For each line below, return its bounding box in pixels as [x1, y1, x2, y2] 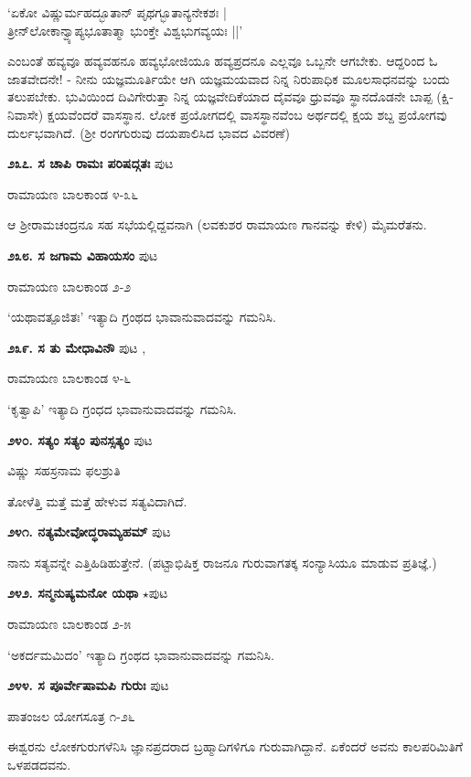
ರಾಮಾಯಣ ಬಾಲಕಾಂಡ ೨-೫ [7, 614, 132, 633]
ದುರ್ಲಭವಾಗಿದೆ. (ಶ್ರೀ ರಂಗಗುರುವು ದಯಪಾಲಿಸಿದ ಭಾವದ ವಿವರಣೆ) [7, 122, 290, 142]
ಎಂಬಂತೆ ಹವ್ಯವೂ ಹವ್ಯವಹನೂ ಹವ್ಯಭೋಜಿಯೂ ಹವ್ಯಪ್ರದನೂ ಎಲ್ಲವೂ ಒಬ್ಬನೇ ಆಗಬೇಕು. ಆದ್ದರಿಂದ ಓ [7, 51, 438, 70]
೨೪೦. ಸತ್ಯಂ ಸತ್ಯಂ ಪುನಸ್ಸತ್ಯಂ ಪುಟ [7, 430, 153, 449]
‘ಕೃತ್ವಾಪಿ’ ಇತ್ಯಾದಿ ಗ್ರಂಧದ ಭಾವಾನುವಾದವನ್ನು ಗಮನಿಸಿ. [7, 399, 237, 418]
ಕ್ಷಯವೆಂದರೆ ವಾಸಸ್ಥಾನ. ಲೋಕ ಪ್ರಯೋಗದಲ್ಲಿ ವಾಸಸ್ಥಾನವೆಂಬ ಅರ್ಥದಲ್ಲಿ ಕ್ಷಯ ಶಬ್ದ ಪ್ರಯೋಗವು [47, 104, 447, 123]
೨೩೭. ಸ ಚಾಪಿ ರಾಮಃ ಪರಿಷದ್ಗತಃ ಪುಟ [7, 154, 174, 173]
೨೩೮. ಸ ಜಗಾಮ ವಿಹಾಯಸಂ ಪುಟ [7, 245, 158, 264]
